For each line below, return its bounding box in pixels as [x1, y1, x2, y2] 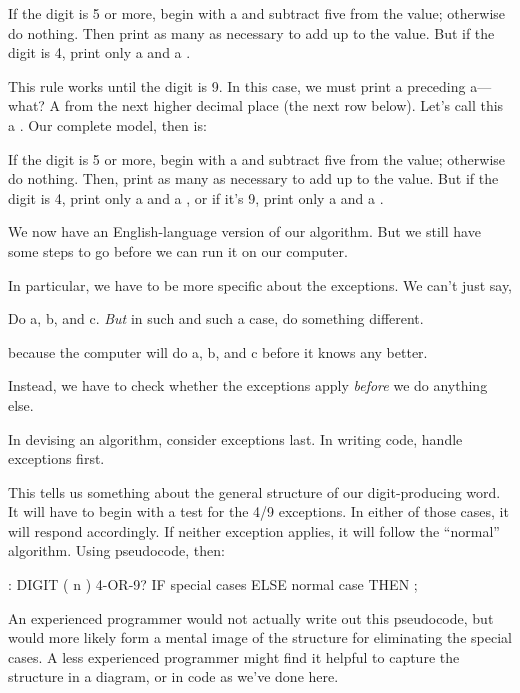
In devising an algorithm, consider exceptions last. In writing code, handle [8, 428, 463, 449]
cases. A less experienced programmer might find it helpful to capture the [8, 646, 460, 667]
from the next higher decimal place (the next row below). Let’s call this [64, 95, 504, 116]
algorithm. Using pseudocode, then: [8, 540, 225, 561]
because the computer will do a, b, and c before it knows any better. [8, 341, 428, 362]
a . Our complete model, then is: [8, 114, 207, 135]
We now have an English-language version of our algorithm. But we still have [8, 221, 481, 242]
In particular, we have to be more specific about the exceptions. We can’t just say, [8, 274, 513, 295]
